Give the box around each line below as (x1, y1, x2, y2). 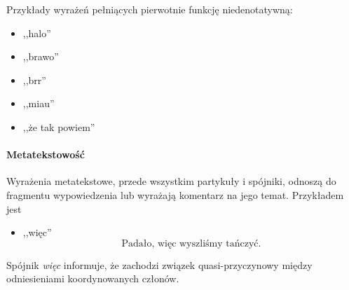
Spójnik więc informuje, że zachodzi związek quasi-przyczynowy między (6, 257, 313, 272)
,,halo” (22, 25, 51, 40)
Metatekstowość (6, 147, 85, 162)
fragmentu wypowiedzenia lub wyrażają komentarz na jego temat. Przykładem (6, 187, 344, 202)
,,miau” (22, 96, 55, 111)
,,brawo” (22, 49, 59, 64)
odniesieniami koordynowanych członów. (6, 271, 179, 286)
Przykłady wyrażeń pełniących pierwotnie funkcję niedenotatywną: (6, 2, 293, 16)
